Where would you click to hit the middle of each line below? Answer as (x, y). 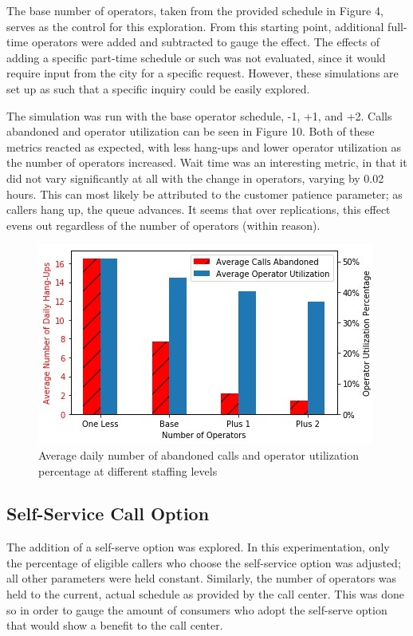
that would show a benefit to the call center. (115, 625)
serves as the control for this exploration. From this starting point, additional (195, 26)
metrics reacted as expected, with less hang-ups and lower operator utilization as (204, 146)
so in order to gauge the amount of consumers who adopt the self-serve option (197, 609)
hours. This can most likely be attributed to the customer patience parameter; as (205, 194)
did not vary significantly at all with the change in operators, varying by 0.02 (195, 178)
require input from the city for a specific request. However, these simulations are (203, 73)
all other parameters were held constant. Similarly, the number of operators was (202, 578)
